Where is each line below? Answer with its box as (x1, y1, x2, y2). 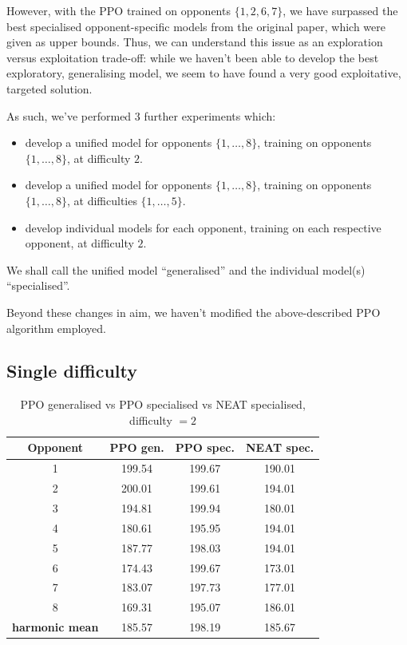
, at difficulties (66, 192, 137, 208)
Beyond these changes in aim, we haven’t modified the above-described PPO (6, 303, 381, 320)
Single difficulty (6, 358, 137, 383)
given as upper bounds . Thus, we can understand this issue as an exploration (6, 34, 383, 50)
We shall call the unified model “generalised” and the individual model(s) (6, 261, 366, 278)
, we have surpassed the (283, 2, 398, 18)
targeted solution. (6, 80, 93, 97)
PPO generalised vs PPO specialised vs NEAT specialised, (20, 396, 306, 413)
